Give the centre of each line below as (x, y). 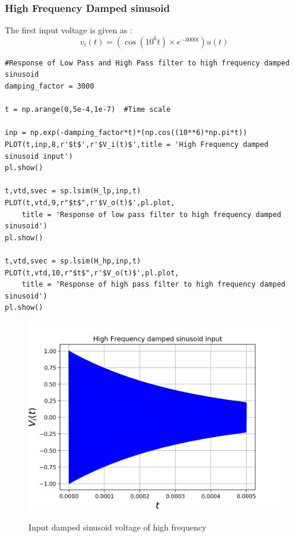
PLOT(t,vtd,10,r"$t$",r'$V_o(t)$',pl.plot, (92, 273)
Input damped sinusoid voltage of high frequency (118, 527)
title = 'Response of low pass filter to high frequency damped (151, 214)
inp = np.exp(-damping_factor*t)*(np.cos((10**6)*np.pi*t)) (126, 133)
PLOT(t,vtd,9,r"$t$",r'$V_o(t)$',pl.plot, (90, 202)
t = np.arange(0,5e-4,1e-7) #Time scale (88, 110)
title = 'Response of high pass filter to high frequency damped (154, 285)
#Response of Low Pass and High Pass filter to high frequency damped (147, 63)
